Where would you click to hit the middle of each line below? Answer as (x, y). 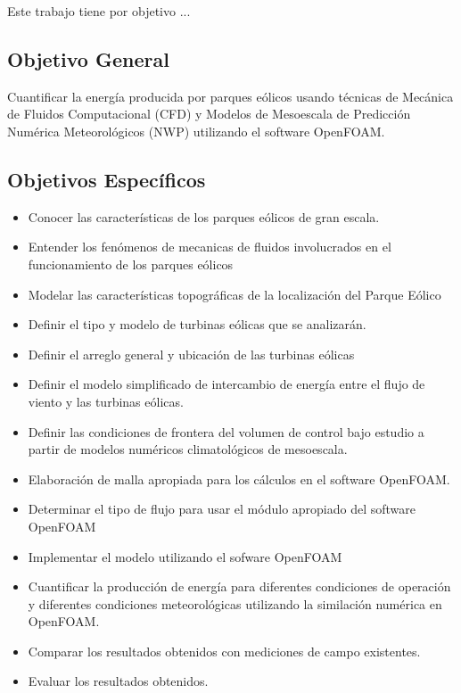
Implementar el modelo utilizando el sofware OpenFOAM (185, 556)
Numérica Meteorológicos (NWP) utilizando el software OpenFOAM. (196, 131)
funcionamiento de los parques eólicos (131, 264)
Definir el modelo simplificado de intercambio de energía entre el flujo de (226, 384)
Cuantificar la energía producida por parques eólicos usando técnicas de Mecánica (230, 96)
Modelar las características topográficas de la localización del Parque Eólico (235, 294)
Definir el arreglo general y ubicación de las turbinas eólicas (191, 354)
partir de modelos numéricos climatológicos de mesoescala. (188, 449)
